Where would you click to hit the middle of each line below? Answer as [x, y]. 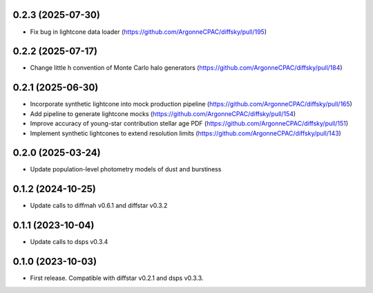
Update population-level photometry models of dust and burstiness [126, 169]
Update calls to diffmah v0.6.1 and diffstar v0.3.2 [99, 206]
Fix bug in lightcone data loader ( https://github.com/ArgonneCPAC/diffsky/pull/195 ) [149, 32]
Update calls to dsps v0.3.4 [69, 242]
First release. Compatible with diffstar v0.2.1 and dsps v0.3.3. [117, 278]
